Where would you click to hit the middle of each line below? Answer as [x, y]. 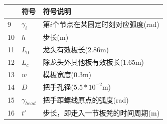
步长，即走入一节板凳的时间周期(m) [101, 112]
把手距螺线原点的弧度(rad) [86, 99]
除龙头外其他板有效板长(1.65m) [94, 62]
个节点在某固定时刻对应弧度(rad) [106, 24]
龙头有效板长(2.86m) [76, 50]
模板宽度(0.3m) [67, 74]
